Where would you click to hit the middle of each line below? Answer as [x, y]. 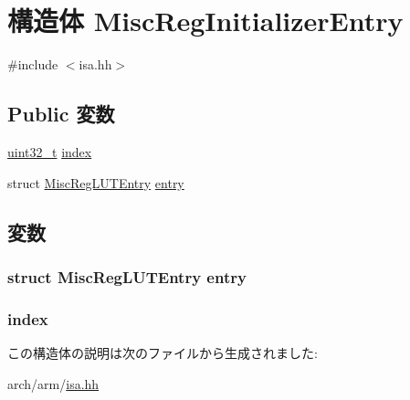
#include [33, 64]
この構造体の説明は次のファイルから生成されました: [163, 352]
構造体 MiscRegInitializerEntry [205, 21]
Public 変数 [61, 114]
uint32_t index [50, 151]
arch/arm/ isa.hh [53, 383]
